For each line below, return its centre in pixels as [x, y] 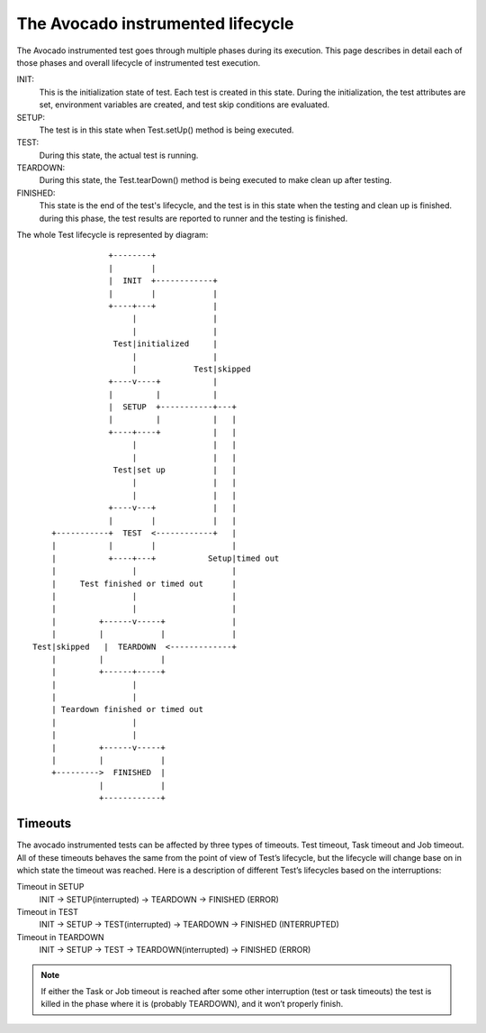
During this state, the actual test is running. [119, 155]
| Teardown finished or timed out [127, 709]
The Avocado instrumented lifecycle [155, 23]
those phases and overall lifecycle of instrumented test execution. [139, 62]
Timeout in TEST [48, 912]
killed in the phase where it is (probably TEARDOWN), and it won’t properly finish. [192, 1004]
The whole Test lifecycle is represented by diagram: [112, 235]
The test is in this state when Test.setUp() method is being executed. [166, 130]
